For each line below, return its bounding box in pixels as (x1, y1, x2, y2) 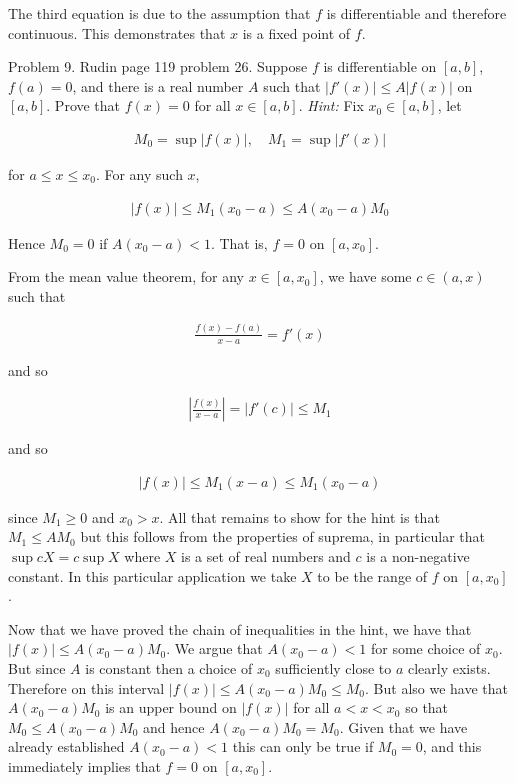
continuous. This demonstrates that (8, 22, 226, 43)
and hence (143, 716, 205, 737)
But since (8, 657, 66, 678)
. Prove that (46, 95, 121, 116)
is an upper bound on (105, 697, 237, 718)
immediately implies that (8, 755, 161, 776)
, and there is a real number (72, 75, 244, 96)
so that (405, 697, 449, 718)
